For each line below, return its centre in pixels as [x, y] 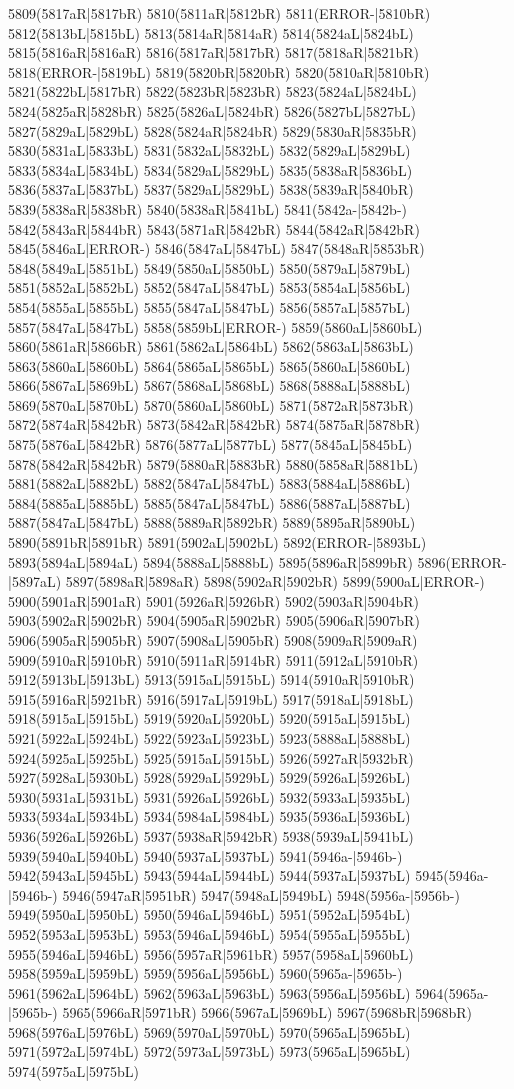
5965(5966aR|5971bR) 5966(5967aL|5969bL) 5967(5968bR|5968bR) [267, 1012]
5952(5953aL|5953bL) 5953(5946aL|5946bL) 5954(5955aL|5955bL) [209, 933]
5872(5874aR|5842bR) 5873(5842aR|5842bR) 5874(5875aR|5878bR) [214, 424]
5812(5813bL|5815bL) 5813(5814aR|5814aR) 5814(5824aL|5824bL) [211, 32]
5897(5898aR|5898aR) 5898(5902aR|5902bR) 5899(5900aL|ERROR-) [275, 581]
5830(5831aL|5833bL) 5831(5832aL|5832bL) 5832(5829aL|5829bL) [209, 150]
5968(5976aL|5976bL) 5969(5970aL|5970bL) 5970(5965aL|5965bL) [209, 1031]
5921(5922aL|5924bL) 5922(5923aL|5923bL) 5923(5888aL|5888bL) [209, 737]
